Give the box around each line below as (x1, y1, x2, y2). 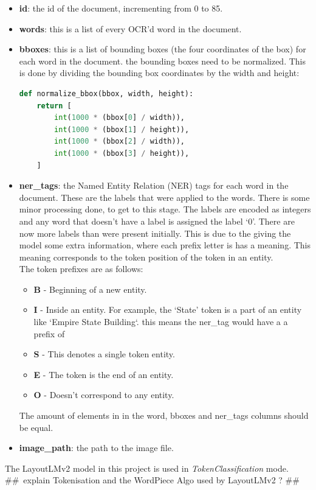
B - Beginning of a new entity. (33, 282, 147, 295)
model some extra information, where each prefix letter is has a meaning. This (19, 239, 311, 251)
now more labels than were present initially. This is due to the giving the (19, 226, 291, 239)
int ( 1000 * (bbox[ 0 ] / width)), (54, 113, 185, 122)
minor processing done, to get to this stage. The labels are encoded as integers (19, 203, 311, 215)
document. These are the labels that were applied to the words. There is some (19, 191, 310, 203)
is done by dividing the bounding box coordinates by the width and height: (19, 66, 300, 79)
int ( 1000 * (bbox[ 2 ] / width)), (54, 137, 185, 146)
